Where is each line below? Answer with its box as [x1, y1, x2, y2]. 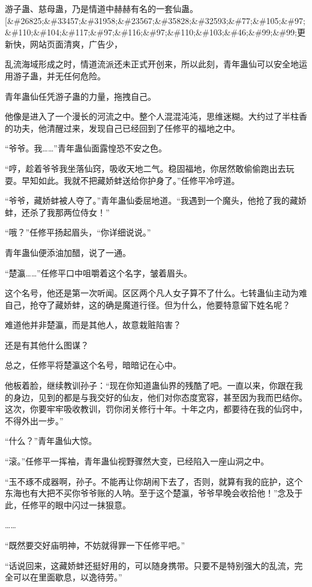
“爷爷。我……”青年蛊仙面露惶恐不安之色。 [5, 142, 167, 154]
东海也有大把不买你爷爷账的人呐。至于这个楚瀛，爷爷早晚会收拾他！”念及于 [5, 487, 303, 499]
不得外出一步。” [5, 414, 64, 427]
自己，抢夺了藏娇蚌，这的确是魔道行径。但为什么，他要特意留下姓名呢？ [5, 298, 290, 311]
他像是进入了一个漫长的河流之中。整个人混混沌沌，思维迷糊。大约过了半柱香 [5, 110, 307, 123]
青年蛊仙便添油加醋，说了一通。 [5, 246, 131, 258]
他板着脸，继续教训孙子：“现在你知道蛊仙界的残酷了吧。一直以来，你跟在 [5, 379, 295, 392]
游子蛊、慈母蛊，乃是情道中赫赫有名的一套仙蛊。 [5, 2, 198, 14]
